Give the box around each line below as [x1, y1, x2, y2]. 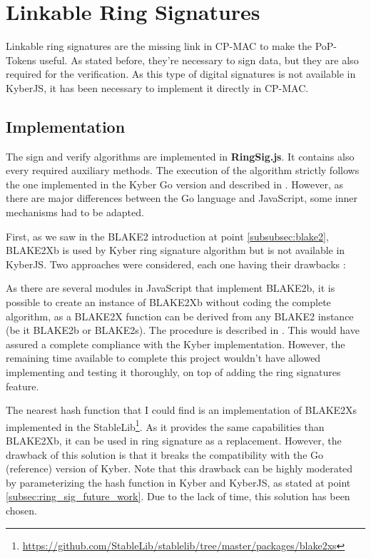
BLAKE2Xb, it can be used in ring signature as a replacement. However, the [6, 433, 342, 448]
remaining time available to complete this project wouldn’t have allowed [6, 350, 321, 365]
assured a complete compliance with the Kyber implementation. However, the [6, 336, 345, 351]
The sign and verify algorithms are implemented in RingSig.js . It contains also [6, 148, 355, 163]
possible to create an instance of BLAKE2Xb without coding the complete [6, 295, 331, 310]
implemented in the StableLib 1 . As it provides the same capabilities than [6, 417, 325, 434]
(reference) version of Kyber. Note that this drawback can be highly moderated [6, 461, 353, 476]
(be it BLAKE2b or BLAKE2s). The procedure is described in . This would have [6, 323, 360, 338]
